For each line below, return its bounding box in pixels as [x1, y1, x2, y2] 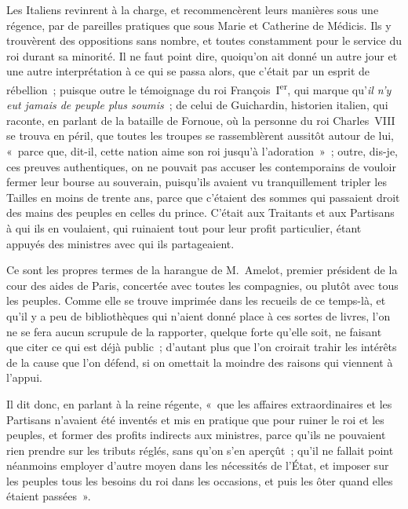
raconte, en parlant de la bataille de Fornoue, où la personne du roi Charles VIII [6, 112, 395, 128]
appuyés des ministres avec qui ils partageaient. [6, 235, 235, 251]
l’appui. [6, 369, 42, 386]
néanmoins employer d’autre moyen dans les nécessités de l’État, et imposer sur [6, 457, 389, 474]
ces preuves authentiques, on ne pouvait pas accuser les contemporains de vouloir [6, 158, 396, 174]
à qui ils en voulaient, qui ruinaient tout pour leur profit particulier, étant [6, 219, 362, 236]
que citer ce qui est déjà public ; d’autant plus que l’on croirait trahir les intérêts [6, 339, 397, 355]
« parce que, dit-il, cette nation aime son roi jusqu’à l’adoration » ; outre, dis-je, [6, 143, 398, 159]
